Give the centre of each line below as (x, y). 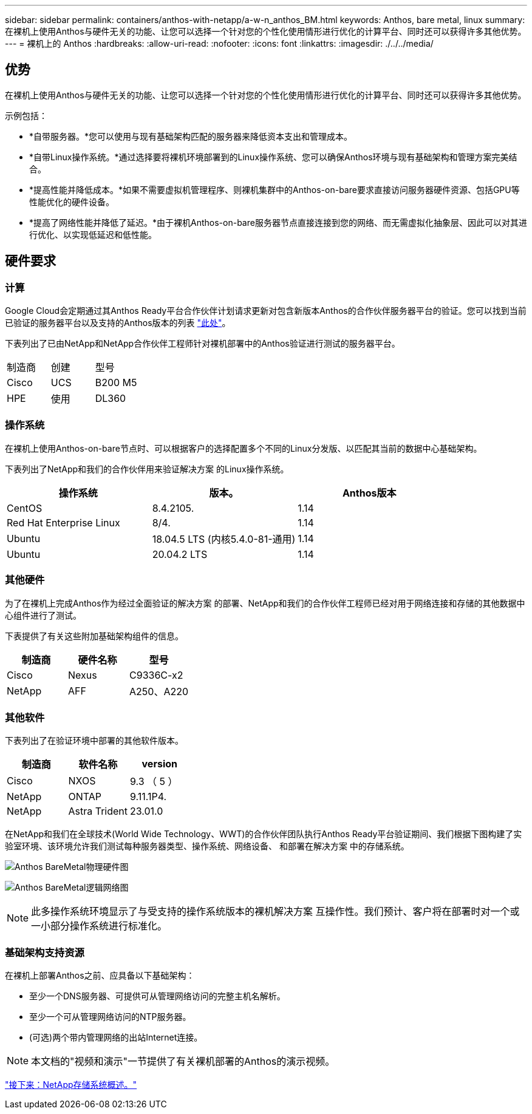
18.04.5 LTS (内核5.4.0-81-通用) (224, 539)
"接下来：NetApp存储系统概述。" (71, 1085)
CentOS (25, 508)
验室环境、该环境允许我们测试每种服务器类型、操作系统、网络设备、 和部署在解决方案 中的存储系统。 (207, 846)
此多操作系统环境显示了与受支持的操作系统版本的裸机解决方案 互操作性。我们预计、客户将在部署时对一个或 (275, 912)
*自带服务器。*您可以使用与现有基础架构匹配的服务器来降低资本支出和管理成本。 (191, 136)
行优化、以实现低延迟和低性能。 (93, 234)
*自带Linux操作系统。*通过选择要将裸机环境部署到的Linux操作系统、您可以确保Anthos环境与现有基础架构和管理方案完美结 (273, 157)
